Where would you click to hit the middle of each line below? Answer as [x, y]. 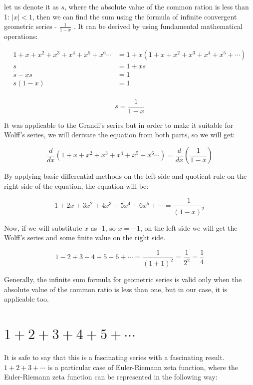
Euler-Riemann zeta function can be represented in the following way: [111, 377]
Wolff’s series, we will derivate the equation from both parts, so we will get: [120, 135]
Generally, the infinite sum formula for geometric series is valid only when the [123, 279]
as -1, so [103, 227]
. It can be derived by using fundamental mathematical [158, 26]
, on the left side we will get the [189, 227]
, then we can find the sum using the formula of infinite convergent [135, 16]
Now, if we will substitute [43, 227]
